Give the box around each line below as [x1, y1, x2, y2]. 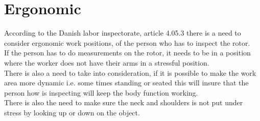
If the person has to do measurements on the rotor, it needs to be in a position [4, 47, 251, 58]
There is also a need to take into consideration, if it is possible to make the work [4, 67, 256, 78]
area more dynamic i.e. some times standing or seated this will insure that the [4, 77, 249, 88]
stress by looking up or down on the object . [4, 107, 140, 117]
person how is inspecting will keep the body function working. [4, 87, 198, 98]
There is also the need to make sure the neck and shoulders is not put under [4, 97, 243, 108]
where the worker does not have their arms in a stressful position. [4, 57, 209, 68]
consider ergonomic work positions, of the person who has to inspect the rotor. [4, 37, 250, 48]
